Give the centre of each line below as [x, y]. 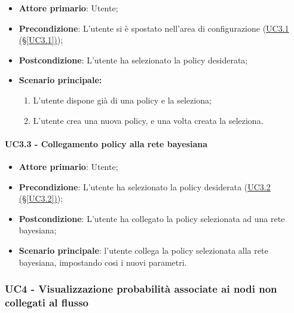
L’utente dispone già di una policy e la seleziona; [122, 100]
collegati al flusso [47, 302]
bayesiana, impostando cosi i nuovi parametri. [103, 262]
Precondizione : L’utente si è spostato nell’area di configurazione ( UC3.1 [154, 28]
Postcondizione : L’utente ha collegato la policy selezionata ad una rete [152, 218]
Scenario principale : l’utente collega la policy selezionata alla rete [143, 250]
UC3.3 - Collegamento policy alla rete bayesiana [106, 143]
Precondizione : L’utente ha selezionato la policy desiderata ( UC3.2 [145, 186]
